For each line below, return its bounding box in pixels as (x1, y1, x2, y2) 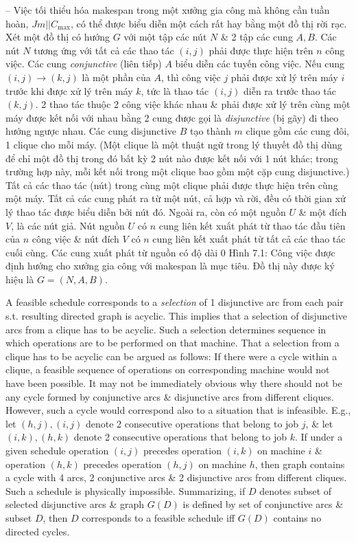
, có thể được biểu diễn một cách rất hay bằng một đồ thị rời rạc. (71, 16, 347, 30)
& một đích (298, 204, 347, 219)
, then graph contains (254, 456, 345, 471)
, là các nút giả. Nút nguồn (11, 218, 125, 232)
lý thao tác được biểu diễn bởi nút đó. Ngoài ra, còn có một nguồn (5, 204, 286, 219)
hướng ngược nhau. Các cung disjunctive (5, 124, 177, 138)
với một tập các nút (123, 30, 207, 44)
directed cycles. (5, 524, 70, 538)
